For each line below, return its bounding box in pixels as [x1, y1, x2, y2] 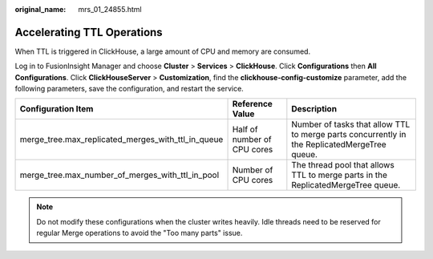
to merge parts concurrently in [291, 129, 407, 140]
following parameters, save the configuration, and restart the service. [14, 84, 244, 94]
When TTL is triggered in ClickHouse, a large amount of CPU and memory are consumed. [14, 47, 311, 56]
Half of [232, 124, 258, 136]
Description [291, 103, 337, 115]
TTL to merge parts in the [291, 169, 388, 180]
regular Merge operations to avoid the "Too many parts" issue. [36, 229, 243, 238]
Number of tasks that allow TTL [291, 119, 411, 130]
